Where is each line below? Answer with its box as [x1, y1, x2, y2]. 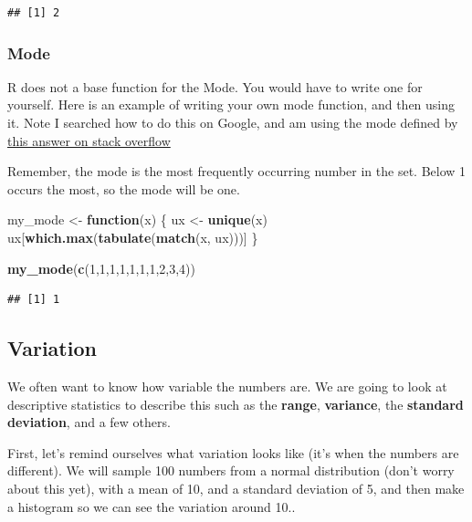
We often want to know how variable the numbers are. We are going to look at [7, 376, 447, 395]
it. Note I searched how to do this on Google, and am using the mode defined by [7, 113, 458, 131]
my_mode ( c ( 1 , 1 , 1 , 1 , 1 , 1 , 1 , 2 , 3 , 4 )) [7, 258, 195, 277]
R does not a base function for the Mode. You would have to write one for [7, 77, 423, 96]
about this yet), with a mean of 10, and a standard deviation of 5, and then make [7, 478, 465, 497]
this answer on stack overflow [7, 130, 171, 150]
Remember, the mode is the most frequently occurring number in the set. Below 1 [7, 162, 467, 181]
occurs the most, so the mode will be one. [7, 179, 240, 198]
